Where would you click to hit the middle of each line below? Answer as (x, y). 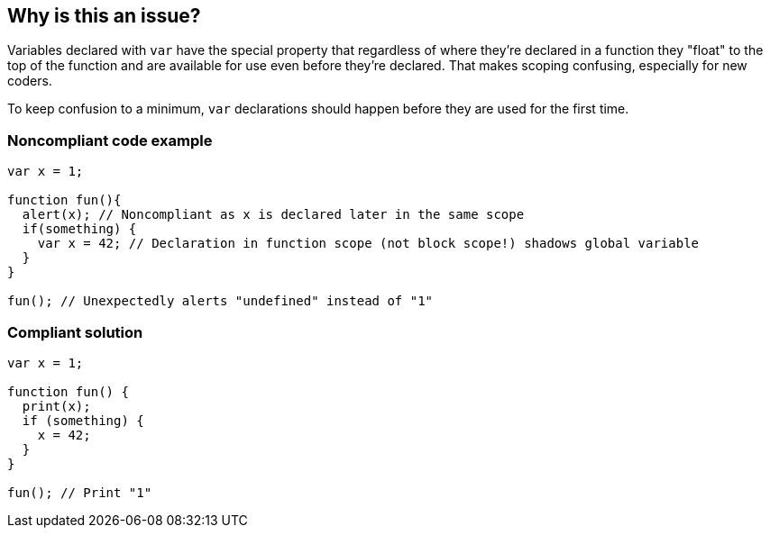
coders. (30, 81)
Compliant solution (75, 332)
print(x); (56, 406)
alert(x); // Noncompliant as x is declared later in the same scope (273, 215)
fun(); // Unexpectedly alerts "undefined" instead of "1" (220, 301)
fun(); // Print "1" (80, 492)
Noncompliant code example (110, 140)
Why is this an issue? (104, 16)
